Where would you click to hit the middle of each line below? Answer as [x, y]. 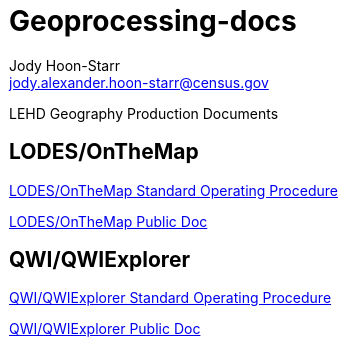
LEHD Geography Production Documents [144, 113]
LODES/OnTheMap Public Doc [108, 221]
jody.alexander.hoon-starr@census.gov [139, 82]
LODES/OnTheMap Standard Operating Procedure [173, 190]
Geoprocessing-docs [153, 21]
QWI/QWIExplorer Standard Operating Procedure [170, 298]
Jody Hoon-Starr [64, 65]
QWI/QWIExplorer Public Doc [105, 329]
